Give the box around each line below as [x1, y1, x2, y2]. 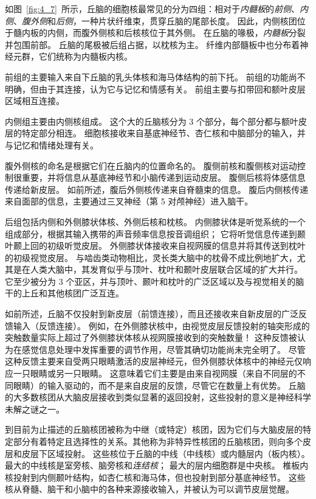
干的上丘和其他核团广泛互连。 [5, 287, 124, 299]
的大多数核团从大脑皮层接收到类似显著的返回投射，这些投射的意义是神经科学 [5, 391, 311, 403]
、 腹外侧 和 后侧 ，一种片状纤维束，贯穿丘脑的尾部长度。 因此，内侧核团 [13, 14, 297, 27]
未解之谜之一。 [5, 402, 64, 415]
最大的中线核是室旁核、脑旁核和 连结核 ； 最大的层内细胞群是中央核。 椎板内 [5, 459, 309, 472]
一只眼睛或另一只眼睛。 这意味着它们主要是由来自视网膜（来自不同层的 [13, 367, 297, 380]
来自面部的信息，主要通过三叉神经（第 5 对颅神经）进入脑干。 [5, 195, 253, 208]
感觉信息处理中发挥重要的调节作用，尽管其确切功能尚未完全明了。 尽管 [21, 343, 306, 355]
